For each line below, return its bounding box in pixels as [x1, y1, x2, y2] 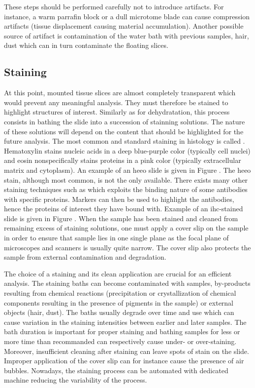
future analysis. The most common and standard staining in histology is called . [4, 136, 245, 146]
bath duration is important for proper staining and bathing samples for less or [4, 326, 240, 337]
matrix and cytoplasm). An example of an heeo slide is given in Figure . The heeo [4, 164, 251, 175]
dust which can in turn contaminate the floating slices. [4, 40, 168, 50]
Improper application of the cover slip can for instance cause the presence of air [4, 355, 244, 366]
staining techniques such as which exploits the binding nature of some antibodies [4, 184, 248, 194]
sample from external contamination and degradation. [4, 252, 166, 262]
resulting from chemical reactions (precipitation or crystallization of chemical [4, 288, 236, 298]
